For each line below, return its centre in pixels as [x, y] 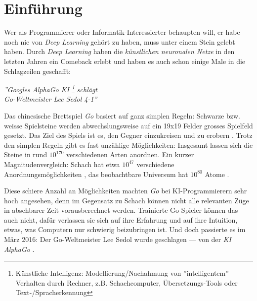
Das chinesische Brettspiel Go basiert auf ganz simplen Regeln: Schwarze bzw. [122, 115]
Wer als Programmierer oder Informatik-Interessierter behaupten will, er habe [122, 32]
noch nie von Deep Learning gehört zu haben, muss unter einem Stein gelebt [120, 41]
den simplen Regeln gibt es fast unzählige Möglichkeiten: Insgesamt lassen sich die [128, 145]
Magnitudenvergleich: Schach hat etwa [62, 164]
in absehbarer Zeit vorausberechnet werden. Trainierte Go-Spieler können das [121, 210]
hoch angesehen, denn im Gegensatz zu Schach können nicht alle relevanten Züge [127, 200]
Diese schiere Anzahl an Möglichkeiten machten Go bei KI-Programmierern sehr [126, 191]
